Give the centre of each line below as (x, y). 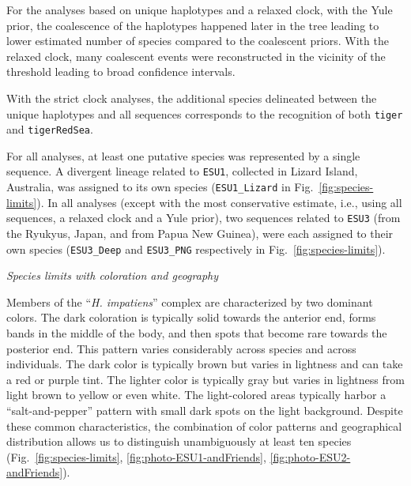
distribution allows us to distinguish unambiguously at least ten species (179, 441)
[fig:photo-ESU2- (310, 456)
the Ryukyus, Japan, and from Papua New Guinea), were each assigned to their (200, 234)
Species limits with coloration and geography (113, 275)
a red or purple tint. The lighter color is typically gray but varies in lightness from (205, 379)
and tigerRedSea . (50, 129)
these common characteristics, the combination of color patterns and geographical (204, 426)
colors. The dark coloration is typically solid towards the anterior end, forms (191, 317)
